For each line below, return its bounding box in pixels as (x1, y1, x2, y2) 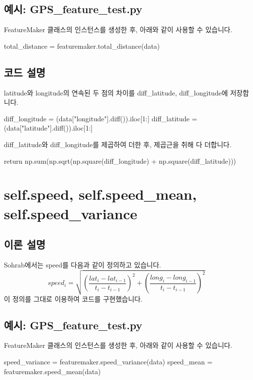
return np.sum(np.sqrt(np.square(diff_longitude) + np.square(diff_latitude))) (4, 155, 236, 166)
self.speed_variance (4, 203, 138, 223)
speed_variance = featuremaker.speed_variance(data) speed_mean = (4, 357, 213, 367)
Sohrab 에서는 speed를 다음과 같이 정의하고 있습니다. (4, 259, 161, 269)
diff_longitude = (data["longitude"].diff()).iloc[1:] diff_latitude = (4, 113, 198, 123)
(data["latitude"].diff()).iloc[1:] (4, 123, 93, 133)
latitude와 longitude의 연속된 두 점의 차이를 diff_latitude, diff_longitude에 (4, 87, 228, 97)
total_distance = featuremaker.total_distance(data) (4, 40, 160, 51)
